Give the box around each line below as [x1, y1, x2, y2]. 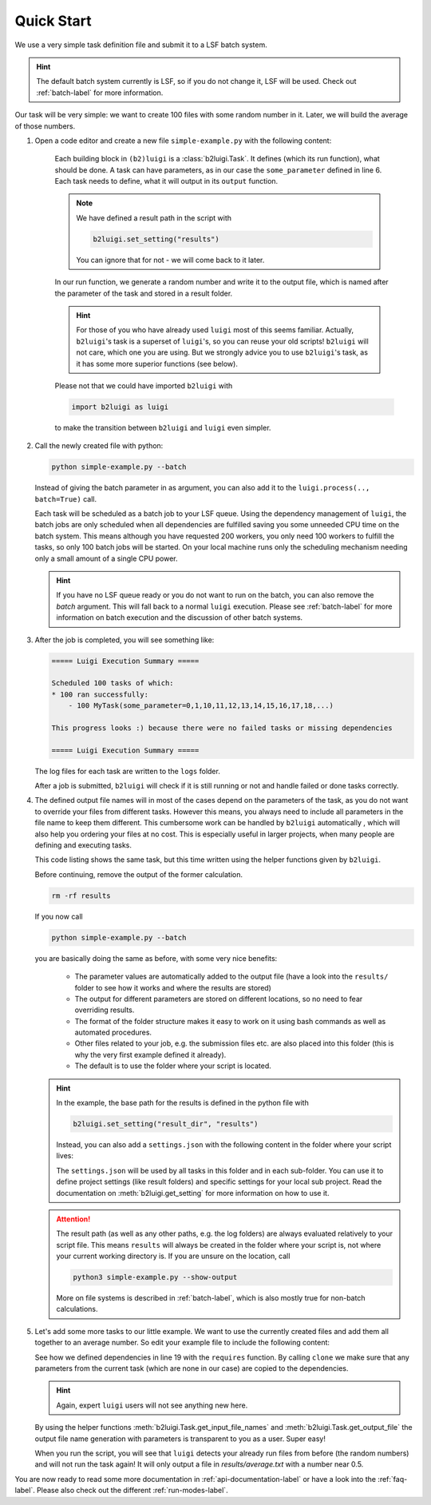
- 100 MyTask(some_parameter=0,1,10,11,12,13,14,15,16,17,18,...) [68, 701, 334, 710]
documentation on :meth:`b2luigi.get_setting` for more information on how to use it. [56, 1188, 330, 1197]
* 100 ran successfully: [51, 689, 149, 699]
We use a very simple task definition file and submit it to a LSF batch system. [14, 40, 267, 50]
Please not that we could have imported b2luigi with [54, 380, 233, 391]
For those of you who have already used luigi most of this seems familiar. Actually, [76, 325, 354, 335]
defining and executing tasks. [34, 840, 132, 850]
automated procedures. [74, 1027, 152, 1038]
